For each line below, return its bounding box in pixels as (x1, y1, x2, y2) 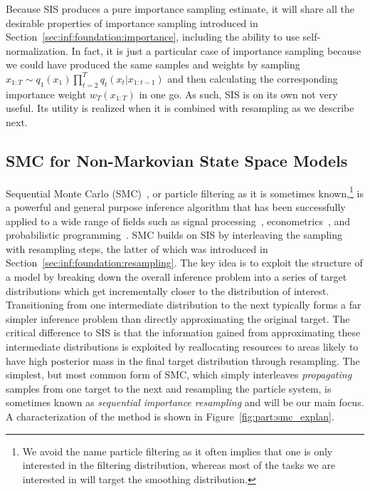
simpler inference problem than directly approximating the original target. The (6, 311, 350, 326)
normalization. (6, 43, 68, 58)
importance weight (6, 86, 87, 101)
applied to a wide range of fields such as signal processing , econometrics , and (6, 213, 351, 228)
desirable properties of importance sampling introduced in (6, 15, 258, 30)
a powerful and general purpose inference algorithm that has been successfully (6, 200, 346, 214)
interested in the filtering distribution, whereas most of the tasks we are (22, 458, 336, 472)
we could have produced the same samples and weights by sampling (6, 57, 300, 72)
